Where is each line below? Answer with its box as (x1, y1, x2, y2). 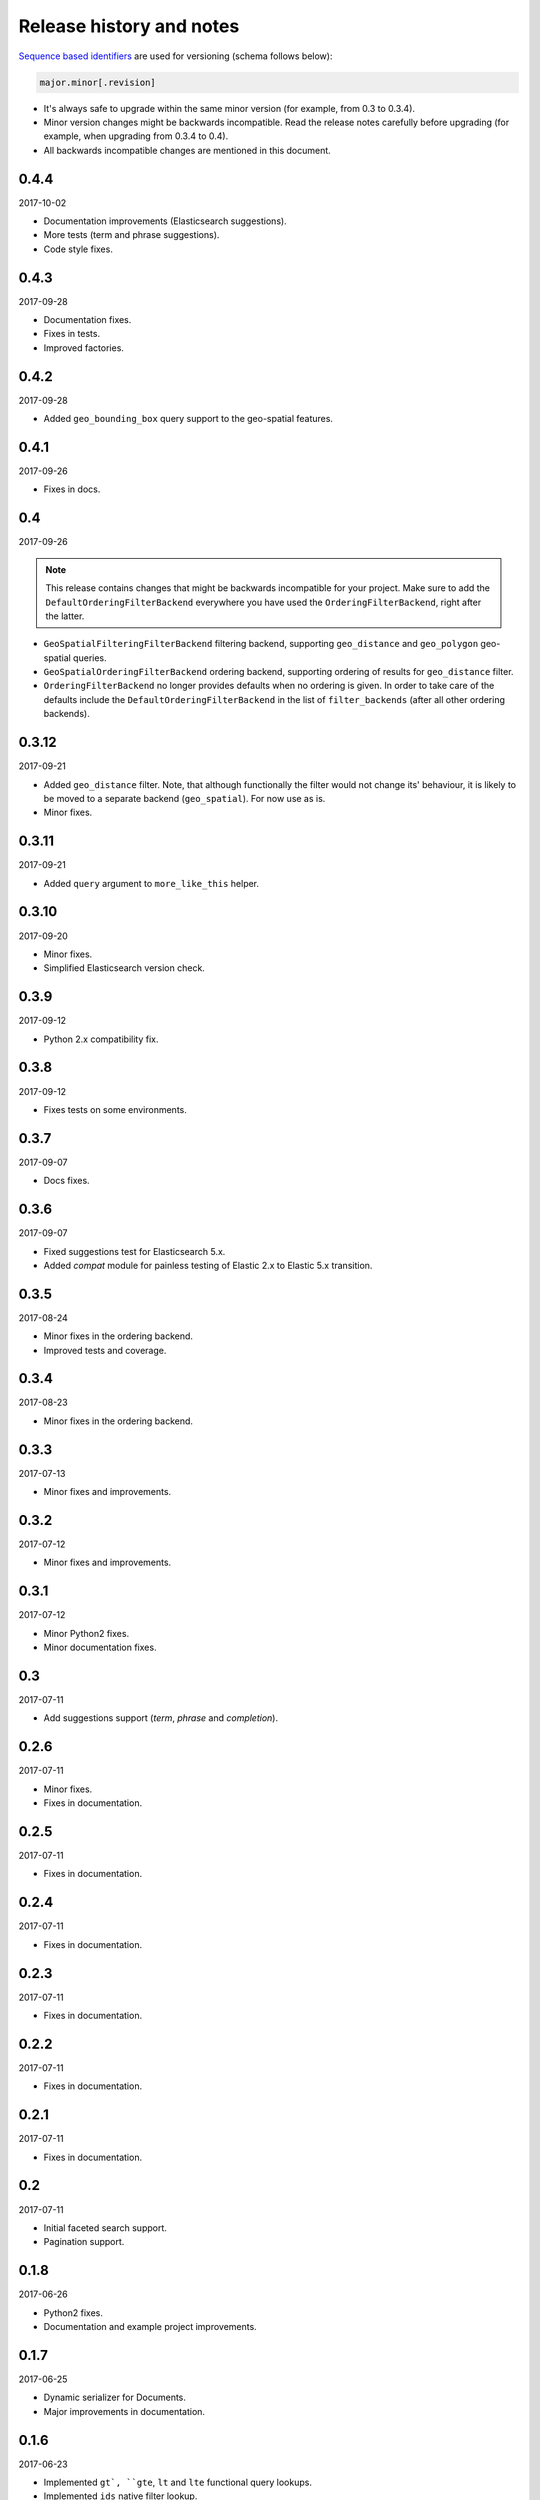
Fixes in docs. (43, 483, 101, 495)
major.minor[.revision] (39, 76, 157, 88)
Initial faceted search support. (43, 2221, 167, 2234)
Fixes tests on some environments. (43, 1103, 187, 1115)
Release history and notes (18, 15, 240, 37)
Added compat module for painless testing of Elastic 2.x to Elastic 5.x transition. (43, 1259, 373, 1271)
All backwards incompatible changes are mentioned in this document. (43, 144, 332, 156)
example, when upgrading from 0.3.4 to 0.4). (43, 130, 229, 142)
